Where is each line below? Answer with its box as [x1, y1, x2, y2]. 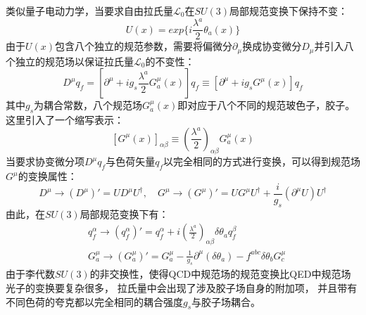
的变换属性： [18, 169, 77, 184]
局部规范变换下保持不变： [229, 4, 348, 18]
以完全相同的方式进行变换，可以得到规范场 [163, 154, 360, 169]
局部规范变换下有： [80, 206, 169, 221]
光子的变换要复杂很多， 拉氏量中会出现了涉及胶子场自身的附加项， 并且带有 [6, 280, 358, 295]
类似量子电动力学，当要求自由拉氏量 [6, 4, 173, 18]
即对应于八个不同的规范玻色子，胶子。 [177, 98, 355, 112]
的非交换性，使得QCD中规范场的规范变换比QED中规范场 [89, 266, 351, 281]
